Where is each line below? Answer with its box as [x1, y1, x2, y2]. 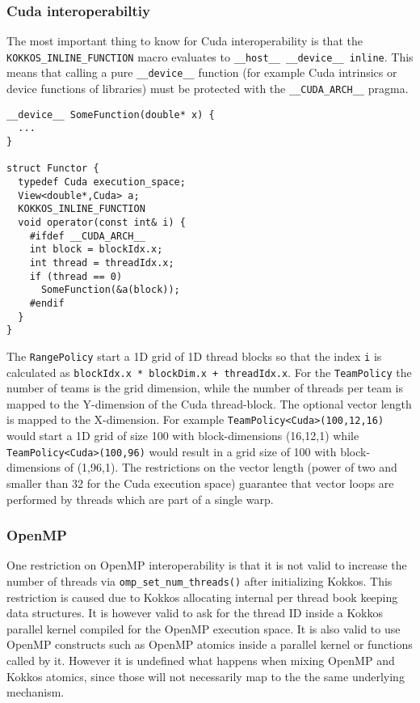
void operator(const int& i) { [18, 217, 186, 229]
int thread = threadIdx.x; [29, 257, 174, 269]
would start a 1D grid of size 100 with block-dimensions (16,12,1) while [6, 427, 359, 444]
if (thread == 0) [29, 270, 123, 282]
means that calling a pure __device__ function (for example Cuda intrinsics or [6, 64, 397, 81]
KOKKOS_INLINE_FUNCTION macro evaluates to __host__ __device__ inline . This [6, 48, 414, 65]
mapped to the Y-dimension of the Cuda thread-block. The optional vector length [6, 395, 412, 412]
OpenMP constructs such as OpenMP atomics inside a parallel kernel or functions [6, 636, 413, 653]
